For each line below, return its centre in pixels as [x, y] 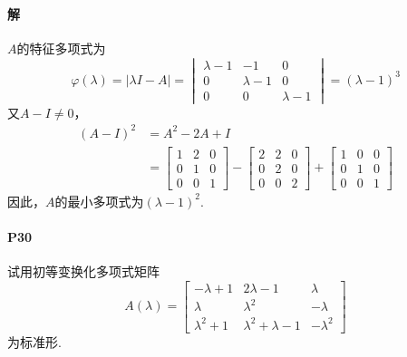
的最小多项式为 [99, 201]
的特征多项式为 [61, 48]
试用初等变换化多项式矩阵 [83, 271]
